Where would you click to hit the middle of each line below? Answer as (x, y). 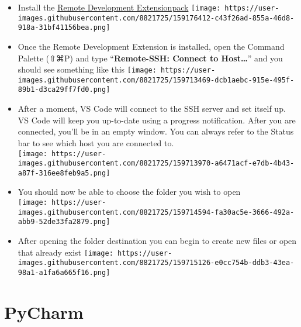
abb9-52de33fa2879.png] (64, 222)
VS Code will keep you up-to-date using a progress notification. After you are (157, 120)
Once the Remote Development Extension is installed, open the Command (151, 46)
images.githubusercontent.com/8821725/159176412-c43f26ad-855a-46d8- (156, 18)
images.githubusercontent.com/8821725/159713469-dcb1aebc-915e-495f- (156, 80)
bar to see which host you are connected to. (96, 142)
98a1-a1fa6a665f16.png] (64, 272)
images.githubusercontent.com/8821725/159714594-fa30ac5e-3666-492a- (156, 212)
